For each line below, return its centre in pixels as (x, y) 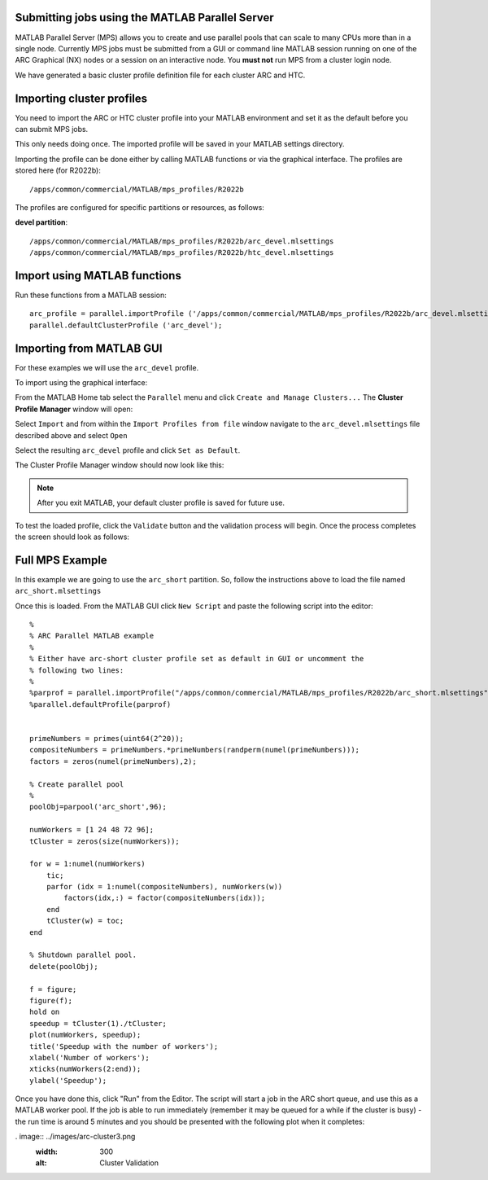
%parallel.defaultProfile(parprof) (100, 704)
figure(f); (51, 1000)
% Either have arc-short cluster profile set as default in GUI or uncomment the (197, 659)
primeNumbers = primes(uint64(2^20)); (107, 738)
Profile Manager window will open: (74, 409)
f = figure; (53, 989)
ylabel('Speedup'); (68, 1080)
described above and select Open (71, 435)
